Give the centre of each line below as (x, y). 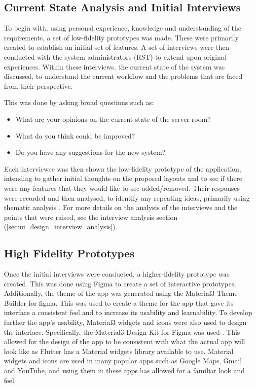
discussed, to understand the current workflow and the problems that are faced (123, 76)
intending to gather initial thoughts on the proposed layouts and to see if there (123, 178)
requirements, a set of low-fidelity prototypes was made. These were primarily (121, 37)
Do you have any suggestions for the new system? (91, 152)
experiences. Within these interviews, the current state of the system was (114, 66)
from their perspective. (38, 86)
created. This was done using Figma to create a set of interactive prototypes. (120, 283)
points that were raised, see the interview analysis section (91, 217)
